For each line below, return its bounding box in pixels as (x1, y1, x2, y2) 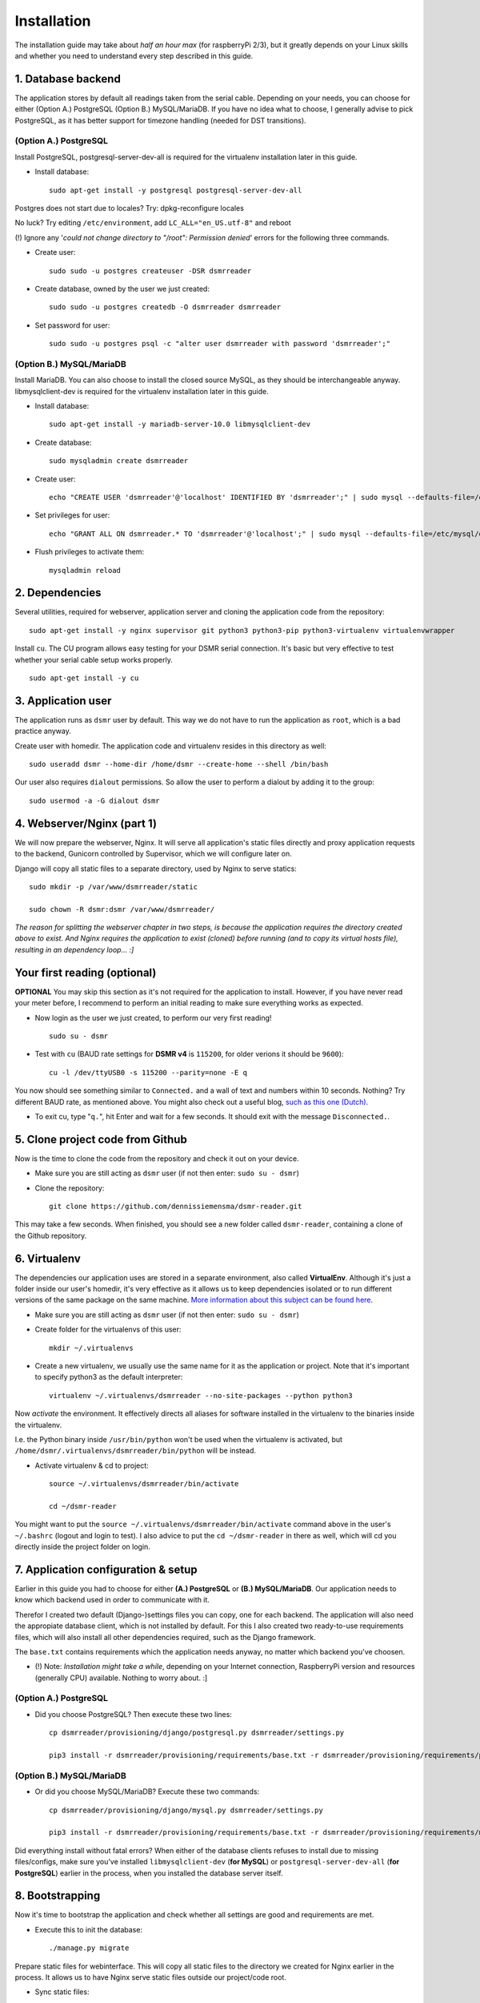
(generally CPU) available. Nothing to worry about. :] (34, 1673, 208, 1683)
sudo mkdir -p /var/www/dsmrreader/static (29, 882, 198, 891)
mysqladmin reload (49, 566, 122, 574)
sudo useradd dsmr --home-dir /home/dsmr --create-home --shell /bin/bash (29, 760, 329, 769)
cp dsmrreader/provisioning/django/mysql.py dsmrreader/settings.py (49, 1805, 323, 1815)
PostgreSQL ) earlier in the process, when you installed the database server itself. (14, 1868, 283, 1878)
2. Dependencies (14, 586, 102, 600)
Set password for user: (34, 320, 110, 330)
